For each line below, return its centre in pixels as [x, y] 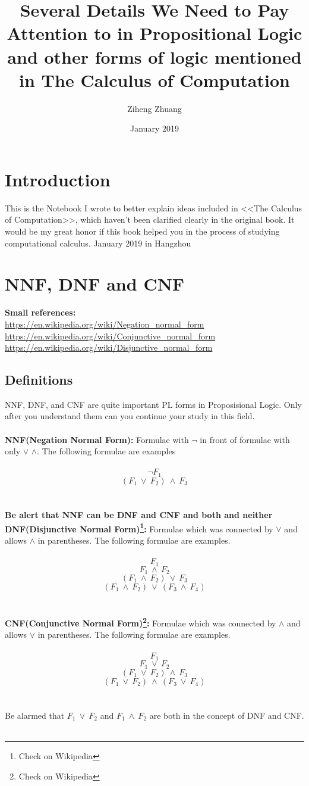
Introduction [58, 179]
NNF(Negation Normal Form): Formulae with [97, 439]
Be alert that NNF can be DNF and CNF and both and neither [139, 515]
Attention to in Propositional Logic [154, 33]
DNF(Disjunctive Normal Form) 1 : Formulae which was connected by [139, 528]
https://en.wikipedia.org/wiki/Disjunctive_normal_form [109, 347]
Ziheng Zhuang [154, 108]
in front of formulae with [245, 439]
